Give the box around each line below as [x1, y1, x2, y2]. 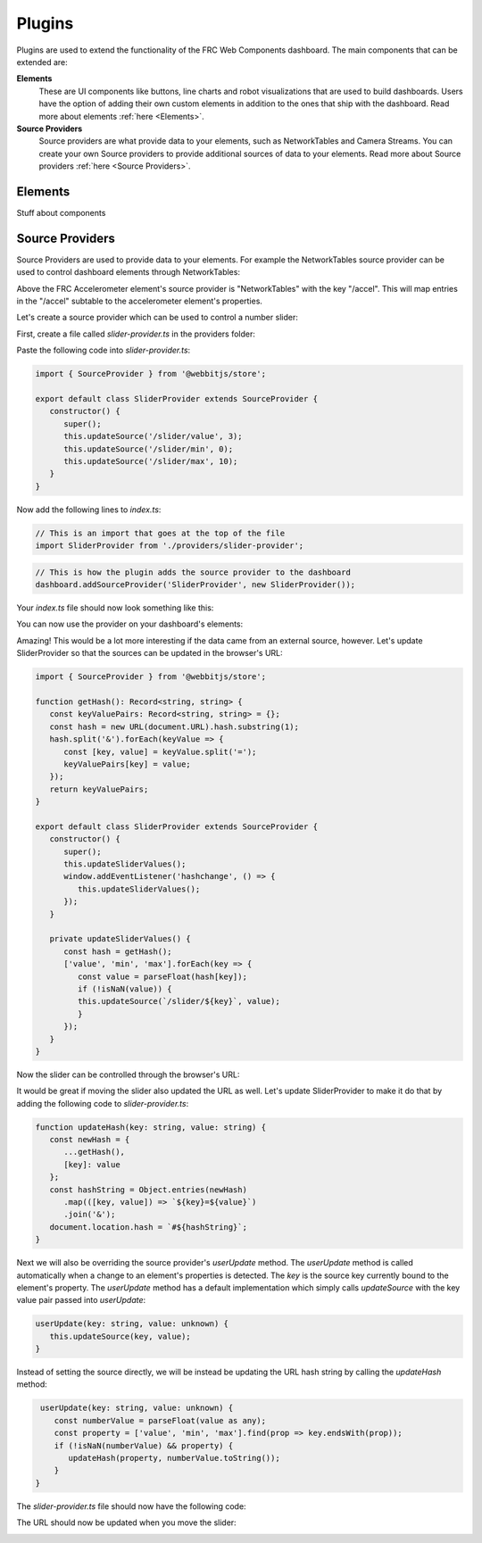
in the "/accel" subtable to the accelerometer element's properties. [16, 295, 263, 307]
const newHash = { [49, 1134, 130, 1145]
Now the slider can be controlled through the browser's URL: [16, 1069, 240, 1080]
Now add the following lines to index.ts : [16, 504, 162, 515]
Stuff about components [16, 207, 106, 218]
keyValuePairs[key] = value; [63, 759, 191, 769]
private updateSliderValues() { [49, 933, 191, 944]
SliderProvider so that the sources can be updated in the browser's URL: [16, 648, 283, 659]
